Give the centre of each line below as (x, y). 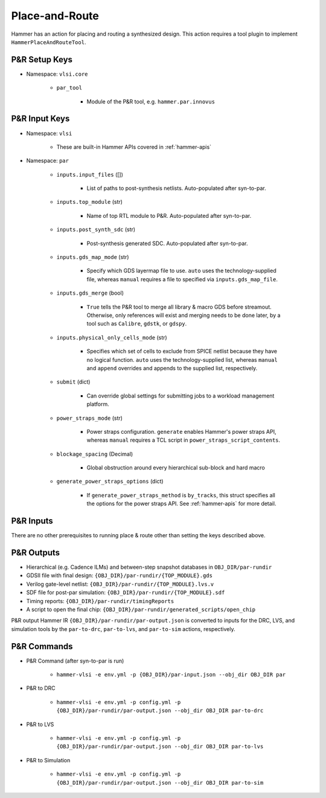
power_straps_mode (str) (90, 418)
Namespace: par (48, 161)
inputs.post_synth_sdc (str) (96, 229)
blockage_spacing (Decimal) (95, 454)
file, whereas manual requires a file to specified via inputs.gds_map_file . (182, 279)
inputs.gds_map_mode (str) (93, 257)
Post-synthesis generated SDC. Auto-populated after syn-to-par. (167, 243)
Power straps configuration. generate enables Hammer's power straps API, (181, 431)
